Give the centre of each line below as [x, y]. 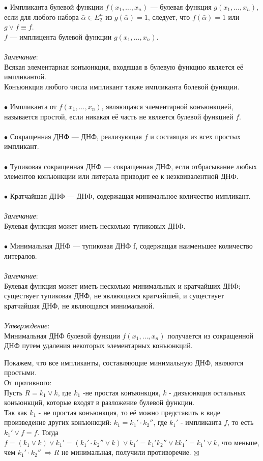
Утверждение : [27, 325]
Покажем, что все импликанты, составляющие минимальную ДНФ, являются [124, 362]
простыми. [20, 372]
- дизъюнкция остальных [207, 392]
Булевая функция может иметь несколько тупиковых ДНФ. [95, 226]
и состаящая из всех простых [195, 136]
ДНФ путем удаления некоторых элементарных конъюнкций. [98, 345]
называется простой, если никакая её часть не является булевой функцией [119, 116]
